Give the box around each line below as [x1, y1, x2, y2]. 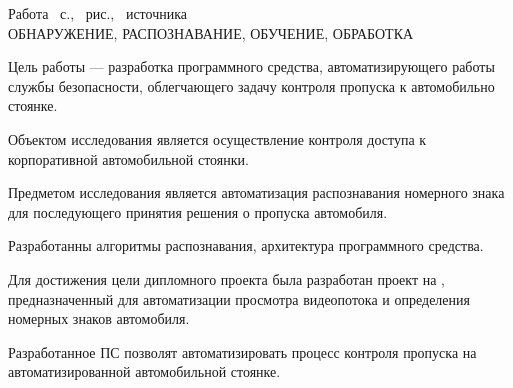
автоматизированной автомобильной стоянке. [8, 361, 281, 382]
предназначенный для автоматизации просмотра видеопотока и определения [8, 288, 470, 309]
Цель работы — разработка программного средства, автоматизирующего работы [8, 56, 495, 77]
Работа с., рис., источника [8, 3, 188, 23]
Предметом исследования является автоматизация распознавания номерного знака [8, 182, 505, 203]
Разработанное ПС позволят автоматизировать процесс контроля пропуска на [8, 341, 477, 362]
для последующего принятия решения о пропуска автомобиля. [8, 201, 388, 222]
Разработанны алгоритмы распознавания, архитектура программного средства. [8, 235, 484, 256]
